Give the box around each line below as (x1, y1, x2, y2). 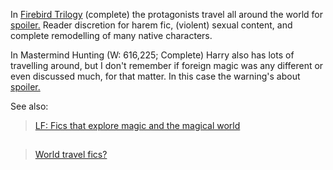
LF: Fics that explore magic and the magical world (34, 120, 241, 131)
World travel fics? (34, 149, 108, 161)
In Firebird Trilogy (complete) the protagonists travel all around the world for (10, 9, 323, 20)
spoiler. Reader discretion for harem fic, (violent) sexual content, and (10, 19, 293, 31)
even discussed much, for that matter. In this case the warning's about (10, 70, 301, 82)
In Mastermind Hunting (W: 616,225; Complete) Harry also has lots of (10, 49, 295, 61)
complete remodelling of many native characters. (10, 30, 213, 41)
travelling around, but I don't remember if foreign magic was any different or (10, 60, 324, 71)
